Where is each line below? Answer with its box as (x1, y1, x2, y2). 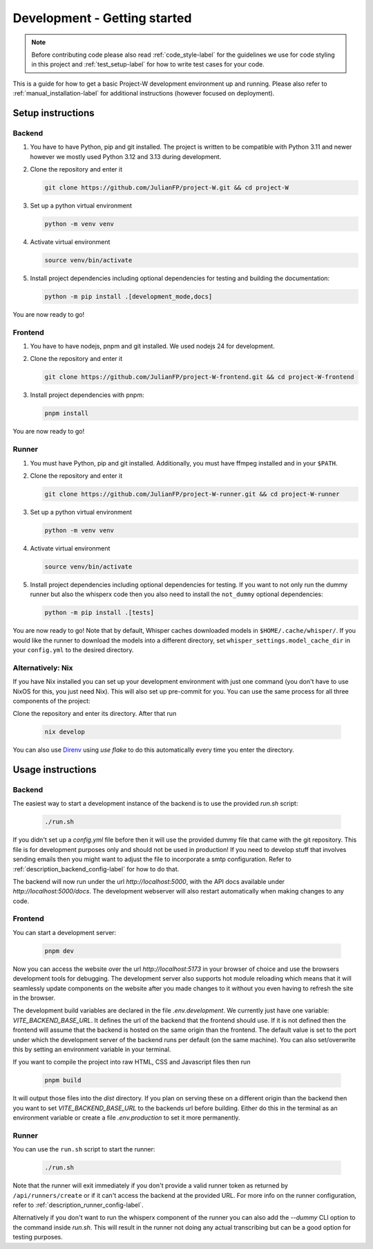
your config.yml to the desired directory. (12, 645, 134, 654)
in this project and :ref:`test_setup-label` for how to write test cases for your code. (31, 60, 265, 68)
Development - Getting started (12, 10, 192, 26)
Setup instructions (12, 107, 95, 119)
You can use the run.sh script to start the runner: (12, 1145, 155, 1154)
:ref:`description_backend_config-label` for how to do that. (12, 864, 180, 873)
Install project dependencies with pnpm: (30, 391, 144, 399)
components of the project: (12, 696, 90, 705)
